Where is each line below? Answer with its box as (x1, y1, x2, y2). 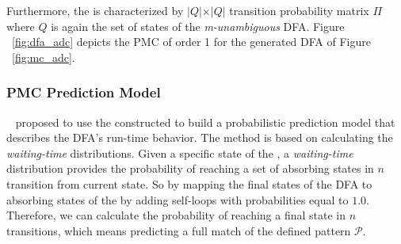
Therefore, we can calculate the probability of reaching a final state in (6, 207, 346, 223)
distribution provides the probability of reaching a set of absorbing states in (6, 160, 374, 177)
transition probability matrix (229, 2, 369, 18)
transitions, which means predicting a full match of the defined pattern (6, 222, 351, 238)
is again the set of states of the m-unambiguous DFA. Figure (51, 17, 345, 34)
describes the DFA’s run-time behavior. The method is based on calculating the (6, 129, 393, 146)
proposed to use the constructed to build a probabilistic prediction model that (15, 113, 395, 130)
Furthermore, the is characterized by (6, 2, 184, 18)
